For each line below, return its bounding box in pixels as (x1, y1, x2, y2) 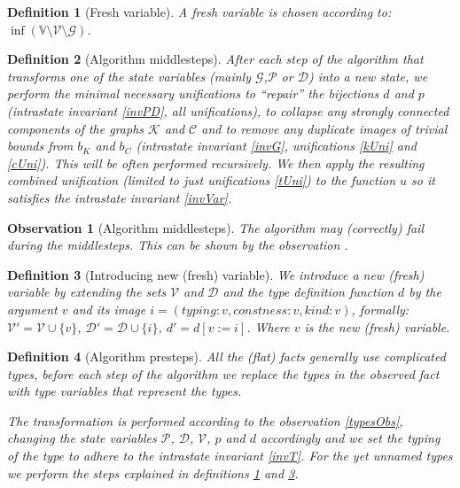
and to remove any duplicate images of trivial (201, 119, 448, 137)
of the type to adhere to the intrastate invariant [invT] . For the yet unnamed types (7, 446, 453, 465)
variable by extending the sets (7, 283, 167, 301)
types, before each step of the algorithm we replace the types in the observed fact (7, 364, 440, 383)
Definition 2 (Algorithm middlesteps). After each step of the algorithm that (7, 50, 424, 68)
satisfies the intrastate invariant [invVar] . (7, 188, 232, 206)
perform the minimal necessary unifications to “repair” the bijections (7, 84, 379, 103)
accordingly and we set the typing (261, 429, 441, 447)
